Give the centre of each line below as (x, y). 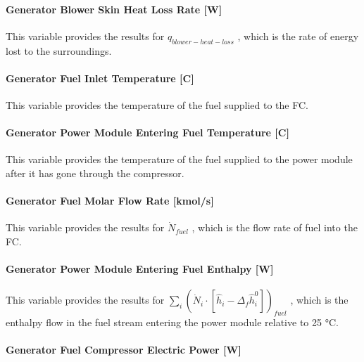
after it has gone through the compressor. (95, 173)
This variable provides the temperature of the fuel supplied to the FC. (157, 104)
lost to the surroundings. (59, 50)
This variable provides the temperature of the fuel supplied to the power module (179, 159)
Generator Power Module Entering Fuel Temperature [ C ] (148, 132)
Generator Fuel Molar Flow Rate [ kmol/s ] (110, 201)
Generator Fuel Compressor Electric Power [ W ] (124, 350)
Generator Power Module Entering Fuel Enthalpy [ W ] (140, 269)
